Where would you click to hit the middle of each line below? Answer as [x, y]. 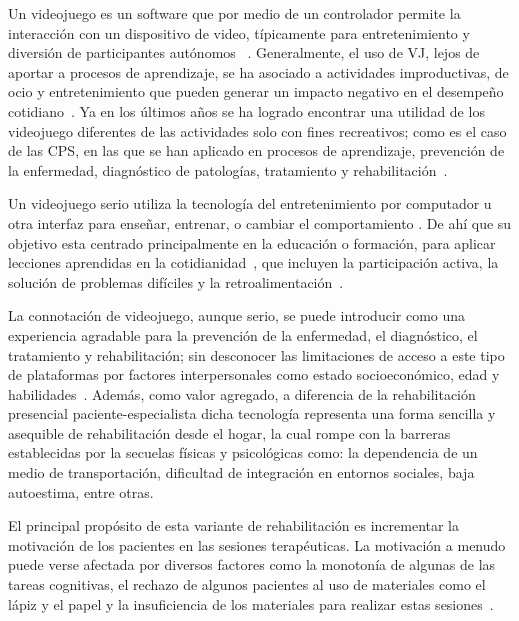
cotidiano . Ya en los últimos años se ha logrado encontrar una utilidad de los [246, 110]
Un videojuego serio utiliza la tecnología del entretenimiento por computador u [250, 203]
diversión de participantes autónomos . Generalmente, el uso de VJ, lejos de [244, 52]
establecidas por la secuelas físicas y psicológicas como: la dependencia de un [243, 452]
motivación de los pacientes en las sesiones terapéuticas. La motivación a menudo [257, 544]
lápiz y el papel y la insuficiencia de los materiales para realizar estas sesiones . [251, 603]
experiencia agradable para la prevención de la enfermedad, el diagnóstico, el [243, 334]
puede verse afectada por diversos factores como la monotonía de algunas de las [252, 564]
